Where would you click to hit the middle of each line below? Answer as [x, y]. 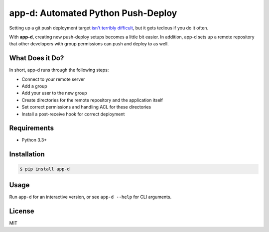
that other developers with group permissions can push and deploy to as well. [89, 44]
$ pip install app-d [45, 169]
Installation [27, 154]
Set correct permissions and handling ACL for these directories [86, 107]
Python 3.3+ [34, 140]
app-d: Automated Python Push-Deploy [93, 13]
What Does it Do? [37, 58]
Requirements [32, 128]
